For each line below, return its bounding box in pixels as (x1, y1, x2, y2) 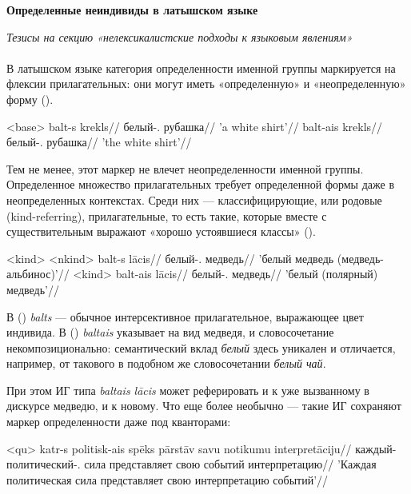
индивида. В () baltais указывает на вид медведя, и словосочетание (6, 324, 334, 341)
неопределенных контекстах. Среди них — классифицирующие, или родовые (6, 191, 382, 208)
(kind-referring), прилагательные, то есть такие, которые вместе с (6, 207, 327, 224)
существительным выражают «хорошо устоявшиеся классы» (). (6, 223, 316, 240)
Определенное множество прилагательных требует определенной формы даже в (6, 176, 395, 193)
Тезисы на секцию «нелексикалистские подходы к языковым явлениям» (6, 28, 353, 45)
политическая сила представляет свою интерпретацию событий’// (6, 471, 329, 488)
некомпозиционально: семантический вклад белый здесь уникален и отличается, (6, 339, 396, 356)
